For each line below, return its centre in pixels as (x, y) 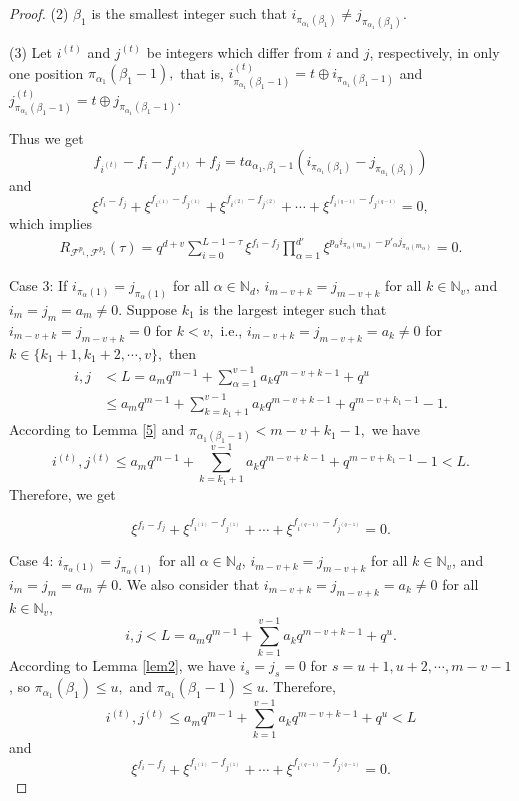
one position (46, 72)
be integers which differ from (234, 51)
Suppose (151, 308)
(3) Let (30, 51)
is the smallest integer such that (189, 13)
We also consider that (193, 583)
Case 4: (31, 560)
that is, (202, 72)
